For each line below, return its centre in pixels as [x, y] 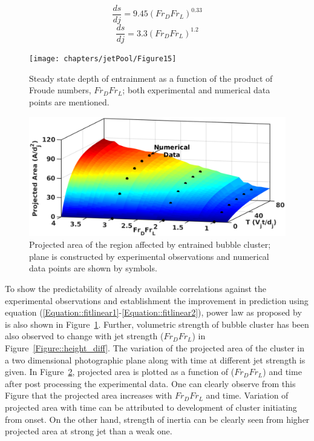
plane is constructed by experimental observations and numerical [149, 256]
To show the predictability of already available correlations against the [136, 289]
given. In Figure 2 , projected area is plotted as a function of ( [120, 372]
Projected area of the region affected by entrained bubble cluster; [150, 244]
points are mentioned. [69, 101]
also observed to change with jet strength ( [84, 336]
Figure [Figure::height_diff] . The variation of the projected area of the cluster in [155, 348]
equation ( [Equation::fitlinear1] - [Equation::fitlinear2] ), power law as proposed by [153, 312]
